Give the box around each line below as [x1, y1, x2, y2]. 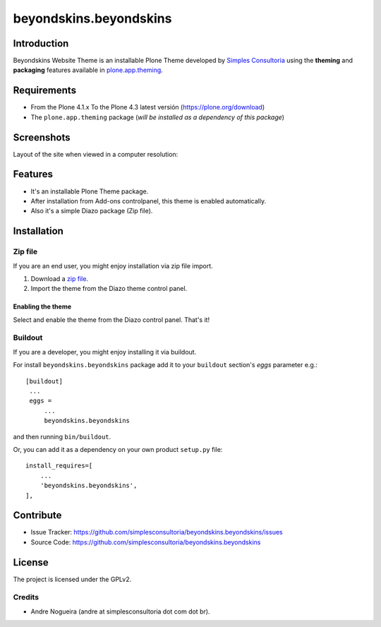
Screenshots [13, 131, 71, 143]
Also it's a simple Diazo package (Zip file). [30, 207, 153, 215]
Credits [13, 592, 39, 602]
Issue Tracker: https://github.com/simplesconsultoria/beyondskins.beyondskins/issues [30, 528, 283, 537]
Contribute [13, 509, 62, 522]
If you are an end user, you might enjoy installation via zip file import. [13, 261, 213, 270]
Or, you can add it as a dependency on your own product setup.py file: [13, 445, 223, 453]
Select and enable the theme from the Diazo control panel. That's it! [13, 315, 210, 324]
